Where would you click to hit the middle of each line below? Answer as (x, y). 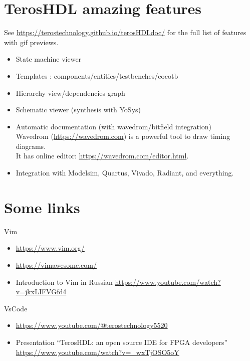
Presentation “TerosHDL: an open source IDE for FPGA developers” (122, 342)
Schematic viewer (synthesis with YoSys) (78, 110)
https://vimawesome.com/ (56, 264)
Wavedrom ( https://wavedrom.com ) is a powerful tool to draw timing (123, 136)
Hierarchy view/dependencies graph (70, 93)
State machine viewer (49, 59)
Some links (42, 207)
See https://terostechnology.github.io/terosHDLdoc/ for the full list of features (125, 32)
